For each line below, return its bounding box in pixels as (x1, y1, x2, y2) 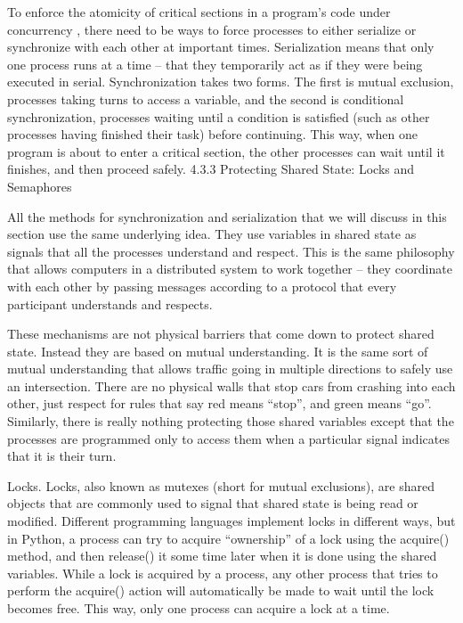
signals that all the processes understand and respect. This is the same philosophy (7, 242, 455, 260)
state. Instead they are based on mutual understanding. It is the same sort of (7, 341, 428, 360)
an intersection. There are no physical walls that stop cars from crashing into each (7, 376, 456, 395)
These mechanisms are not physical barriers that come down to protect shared (7, 324, 435, 343)
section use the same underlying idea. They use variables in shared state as (7, 225, 417, 243)
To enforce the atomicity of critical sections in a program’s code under (7, 3, 391, 20)
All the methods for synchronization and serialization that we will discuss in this (7, 207, 447, 225)
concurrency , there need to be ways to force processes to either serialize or (7, 20, 417, 38)
